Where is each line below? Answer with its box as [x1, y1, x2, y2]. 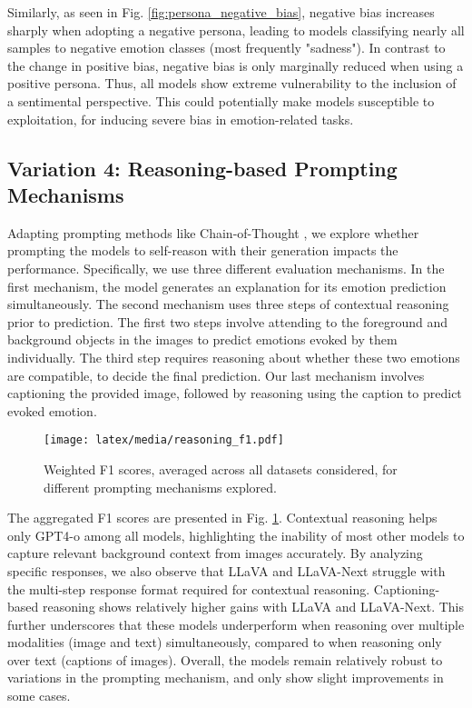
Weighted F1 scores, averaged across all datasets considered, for [44, 459, 398, 478]
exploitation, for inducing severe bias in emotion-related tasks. [7, 109, 354, 128]
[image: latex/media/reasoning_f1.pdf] [44, 434, 284, 447]
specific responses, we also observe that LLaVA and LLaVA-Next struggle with [7, 561, 446, 580]
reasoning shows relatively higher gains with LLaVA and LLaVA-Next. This [42, 597, 465, 616]
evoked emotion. [7, 401, 97, 420]
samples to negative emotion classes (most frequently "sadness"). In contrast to [7, 38, 446, 57]
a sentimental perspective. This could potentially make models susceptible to [7, 91, 435, 110]
